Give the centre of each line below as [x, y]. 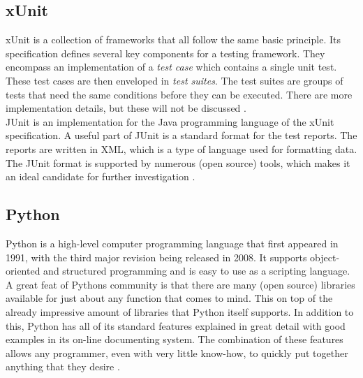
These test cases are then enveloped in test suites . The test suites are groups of [175, 80]
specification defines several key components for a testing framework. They [165, 53]
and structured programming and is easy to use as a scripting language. [197, 271]
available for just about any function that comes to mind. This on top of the [169, 298]
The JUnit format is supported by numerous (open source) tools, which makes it [178, 162]
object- [325, 257]
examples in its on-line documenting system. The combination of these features [175, 339]
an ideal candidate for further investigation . [101, 176]
